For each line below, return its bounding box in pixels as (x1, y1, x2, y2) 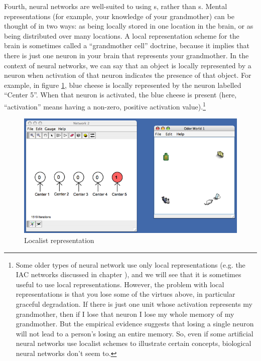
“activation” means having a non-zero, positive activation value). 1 (4, 99, 206, 111)
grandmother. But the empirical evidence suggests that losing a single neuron (16, 318, 254, 329)
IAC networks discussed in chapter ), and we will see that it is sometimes (16, 269, 241, 280)
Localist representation (24, 235, 94, 246)
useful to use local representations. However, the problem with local (16, 279, 224, 289)
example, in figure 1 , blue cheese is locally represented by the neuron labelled (4, 79, 241, 90)
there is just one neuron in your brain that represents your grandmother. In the (4, 50, 249, 60)
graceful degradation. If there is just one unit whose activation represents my (16, 299, 252, 309)
